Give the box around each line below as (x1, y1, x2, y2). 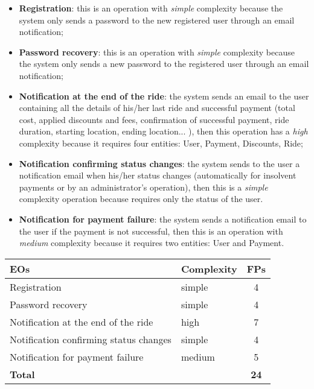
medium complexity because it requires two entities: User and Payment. (19, 236, 284, 249)
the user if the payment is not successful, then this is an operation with (19, 224, 283, 237)
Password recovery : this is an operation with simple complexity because (19, 45, 295, 58)
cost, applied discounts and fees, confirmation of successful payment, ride (19, 113, 289, 125)
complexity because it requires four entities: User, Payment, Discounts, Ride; (19, 136, 303, 149)
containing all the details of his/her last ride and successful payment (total (19, 101, 295, 114)
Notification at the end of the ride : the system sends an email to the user (19, 89, 309, 102)
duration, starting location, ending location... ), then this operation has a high (19, 125, 308, 138)
